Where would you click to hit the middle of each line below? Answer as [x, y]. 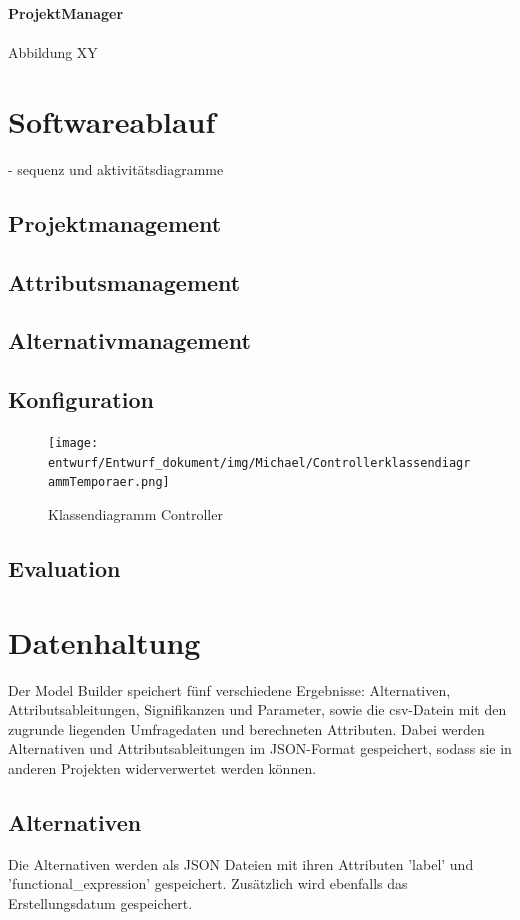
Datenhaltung [104, 641]
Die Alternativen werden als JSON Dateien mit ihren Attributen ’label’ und [241, 863]
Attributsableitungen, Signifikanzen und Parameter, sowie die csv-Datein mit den [257, 709]
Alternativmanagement [129, 340]
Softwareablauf [112, 120]
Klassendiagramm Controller [135, 514]
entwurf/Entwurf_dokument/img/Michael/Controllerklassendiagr [259, 462]
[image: [73, 443]
